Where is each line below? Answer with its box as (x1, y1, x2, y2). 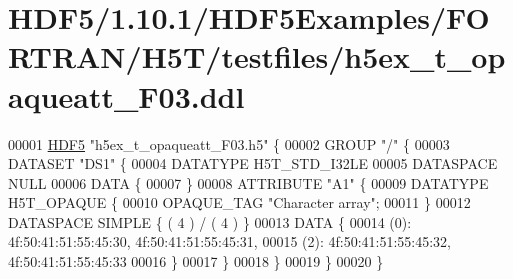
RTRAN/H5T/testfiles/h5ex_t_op (8, 36, 506, 77)
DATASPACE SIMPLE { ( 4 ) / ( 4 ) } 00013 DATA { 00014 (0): (8, 211, 412, 232)
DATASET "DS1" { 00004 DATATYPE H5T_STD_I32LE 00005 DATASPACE (8, 153, 498, 174)
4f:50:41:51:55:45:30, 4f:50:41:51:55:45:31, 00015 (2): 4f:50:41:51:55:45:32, (8, 231, 452, 252)
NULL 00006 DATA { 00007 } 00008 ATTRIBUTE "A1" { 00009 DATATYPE (8, 172, 489, 193)
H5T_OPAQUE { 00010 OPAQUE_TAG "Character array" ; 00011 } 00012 (8, 192, 471, 213)
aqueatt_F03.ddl (8, 75, 245, 116)
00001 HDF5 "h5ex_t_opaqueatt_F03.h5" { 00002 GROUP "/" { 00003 (8, 133, 450, 154)
